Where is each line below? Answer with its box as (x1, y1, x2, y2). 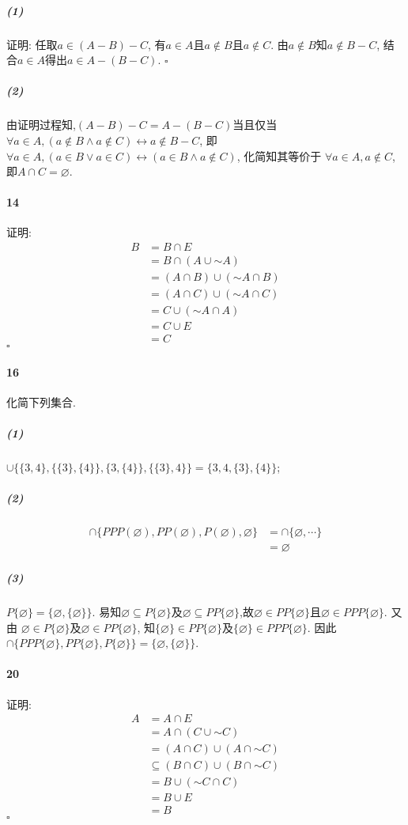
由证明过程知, (6, 116, 76, 133)
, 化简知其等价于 (236, 147, 322, 164)
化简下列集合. (6, 394, 76, 411)
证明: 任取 (6, 36, 58, 52)
